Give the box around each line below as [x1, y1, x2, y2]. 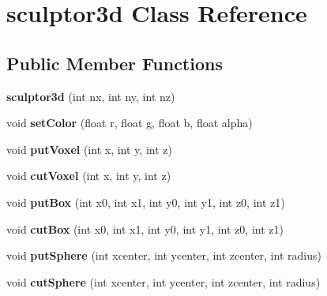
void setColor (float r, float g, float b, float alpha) [6, 114, 253, 131]
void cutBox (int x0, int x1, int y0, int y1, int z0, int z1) [6, 220, 284, 237]
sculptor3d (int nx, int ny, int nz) [6, 88, 175, 104]
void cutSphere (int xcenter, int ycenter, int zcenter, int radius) [6, 273, 321, 290]
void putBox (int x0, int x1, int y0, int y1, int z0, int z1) [6, 193, 285, 210]
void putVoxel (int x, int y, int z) [6, 141, 172, 157]
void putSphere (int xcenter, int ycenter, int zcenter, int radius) [6, 247, 321, 264]
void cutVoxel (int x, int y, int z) [6, 167, 171, 184]
